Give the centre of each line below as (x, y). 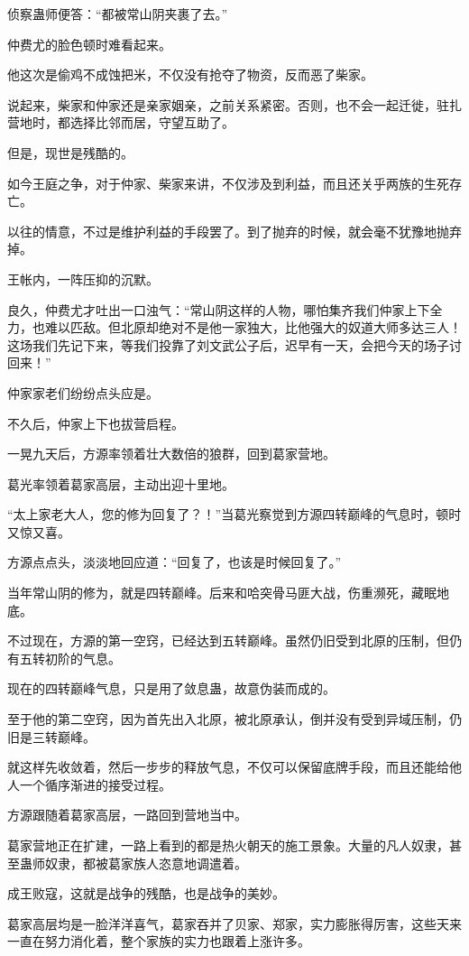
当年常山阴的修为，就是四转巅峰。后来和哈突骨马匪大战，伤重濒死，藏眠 (222, 593)
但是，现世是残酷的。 (70, 152)
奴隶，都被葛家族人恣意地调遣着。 (146, 863)
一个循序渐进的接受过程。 (95, 784)
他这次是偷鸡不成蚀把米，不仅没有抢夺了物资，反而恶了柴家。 (190, 74)
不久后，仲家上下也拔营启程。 (96, 423)
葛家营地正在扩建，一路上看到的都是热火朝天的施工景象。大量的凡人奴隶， (228, 845)
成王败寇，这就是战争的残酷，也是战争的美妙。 (146, 893)
